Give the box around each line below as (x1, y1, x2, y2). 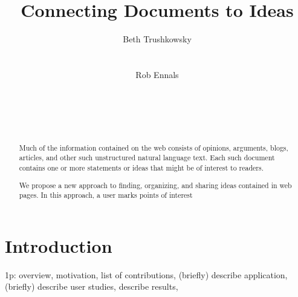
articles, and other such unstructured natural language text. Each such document (19, 152, 275, 163)
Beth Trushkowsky (123, 33, 192, 45)
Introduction (5, 233, 112, 258)
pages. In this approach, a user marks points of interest (19, 190, 193, 200)
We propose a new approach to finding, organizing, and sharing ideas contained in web (19, 180, 292, 190)
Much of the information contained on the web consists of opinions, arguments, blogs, (19, 142, 288, 152)
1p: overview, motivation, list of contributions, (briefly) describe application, (5, 268, 288, 281)
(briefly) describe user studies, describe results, (5, 280, 178, 293)
